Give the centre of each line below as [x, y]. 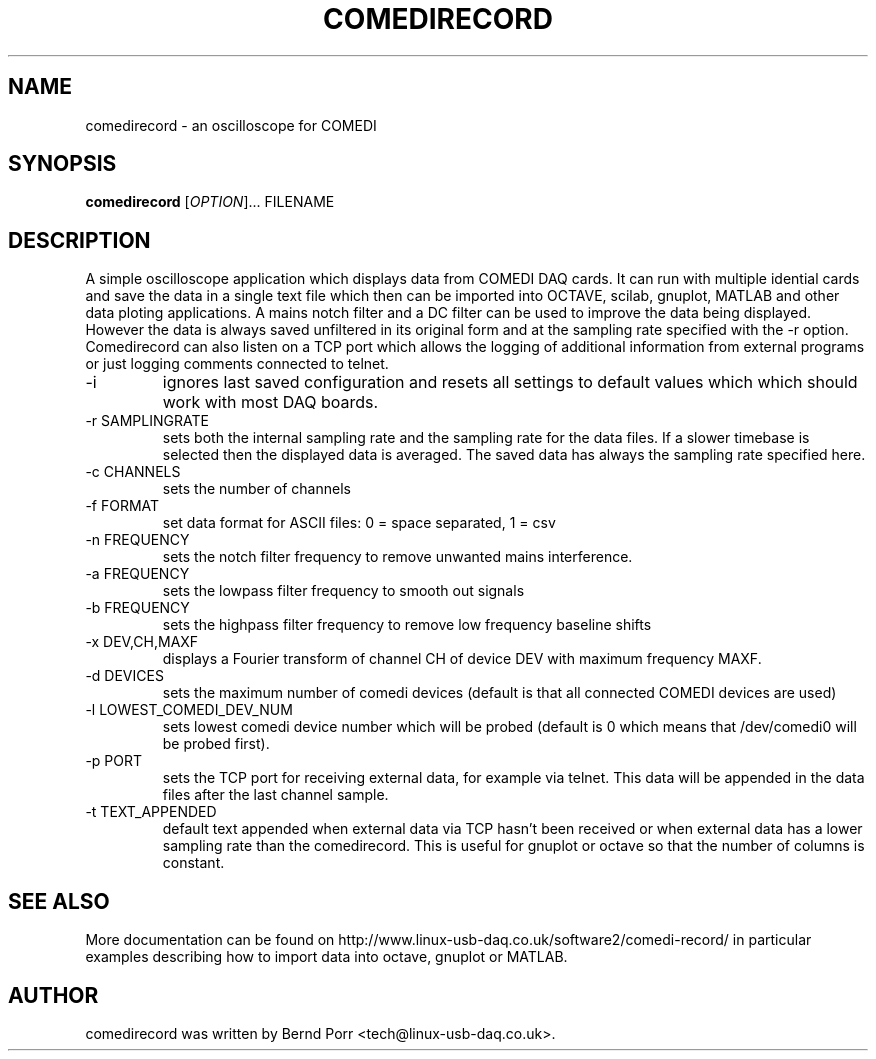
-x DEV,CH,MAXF [142, 642]
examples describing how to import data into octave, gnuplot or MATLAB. [326, 957]
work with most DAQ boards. [270, 402]
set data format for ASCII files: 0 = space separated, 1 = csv [359, 523]
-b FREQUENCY [137, 608]
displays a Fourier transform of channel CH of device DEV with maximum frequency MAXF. [462, 659]
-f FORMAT [122, 506]
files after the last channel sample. [275, 795]
